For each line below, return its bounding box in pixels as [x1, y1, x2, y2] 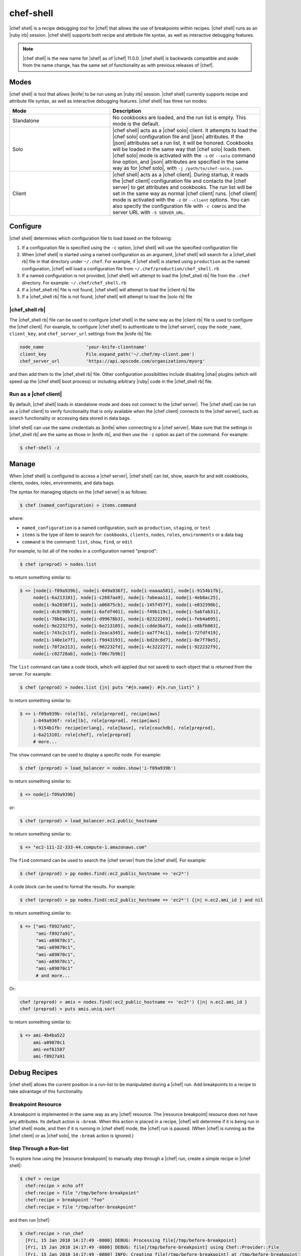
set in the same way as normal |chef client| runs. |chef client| [112, 190, 257, 197]
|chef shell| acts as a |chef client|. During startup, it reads [112, 171, 248, 178]
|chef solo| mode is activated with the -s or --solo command [112, 152, 255, 159]
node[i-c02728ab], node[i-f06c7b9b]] [33, 651, 126, 657]
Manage [9, 460, 36, 468]
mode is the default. [112, 120, 160, 127]
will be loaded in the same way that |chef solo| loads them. [112, 146, 252, 153]
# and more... [36, 973, 70, 978]
